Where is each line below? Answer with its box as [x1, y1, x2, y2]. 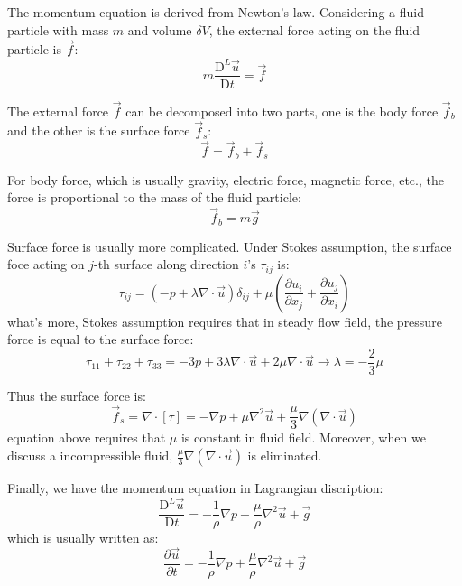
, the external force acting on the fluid [208, 20, 420, 39]
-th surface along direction [94, 255, 239, 274]
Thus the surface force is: [7, 386, 146, 405]
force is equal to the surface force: [7, 330, 194, 349]
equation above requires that [7, 428, 166, 447]
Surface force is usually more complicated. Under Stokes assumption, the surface [7, 237, 452, 256]
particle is [7, 40, 62, 59]
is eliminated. [247, 446, 322, 465]
